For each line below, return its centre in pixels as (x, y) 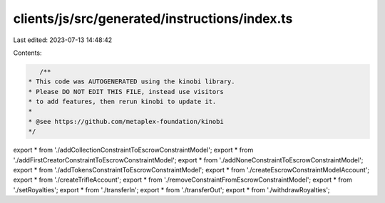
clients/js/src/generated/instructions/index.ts (153, 19)
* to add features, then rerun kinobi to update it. (122, 102)
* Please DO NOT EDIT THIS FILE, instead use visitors (126, 92)
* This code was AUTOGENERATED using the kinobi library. (132, 82)
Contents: (27, 53)
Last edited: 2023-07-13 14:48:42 (63, 40)
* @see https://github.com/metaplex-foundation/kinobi (126, 121)
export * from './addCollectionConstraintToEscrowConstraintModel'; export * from (133, 150)
